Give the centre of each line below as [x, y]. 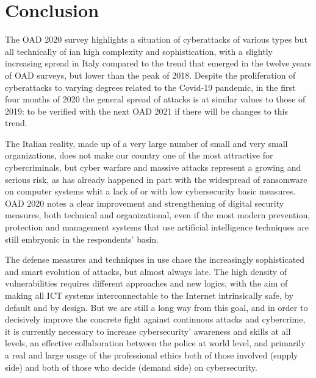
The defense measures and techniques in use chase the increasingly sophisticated [155, 259]
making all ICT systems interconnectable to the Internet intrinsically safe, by [149, 295]
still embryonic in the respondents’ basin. [82, 239]
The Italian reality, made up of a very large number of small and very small [146, 143]
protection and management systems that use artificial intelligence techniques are [157, 227]
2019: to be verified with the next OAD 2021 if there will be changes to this [146, 111]
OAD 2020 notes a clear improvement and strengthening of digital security [145, 203]
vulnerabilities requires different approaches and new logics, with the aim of [146, 283]
